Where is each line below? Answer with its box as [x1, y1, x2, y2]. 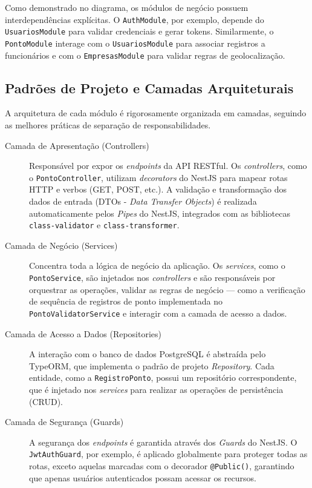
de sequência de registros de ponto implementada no [29, 295, 223, 308]
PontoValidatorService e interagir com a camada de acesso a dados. [29, 306, 287, 319]
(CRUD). [29, 395, 63, 407]
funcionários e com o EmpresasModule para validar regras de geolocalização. [5, 48, 285, 61]
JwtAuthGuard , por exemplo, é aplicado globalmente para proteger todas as [29, 447, 308, 460]
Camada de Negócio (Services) [5, 239, 118, 251]
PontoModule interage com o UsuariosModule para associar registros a [5, 36, 265, 49]
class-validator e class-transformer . [29, 219, 180, 231]
